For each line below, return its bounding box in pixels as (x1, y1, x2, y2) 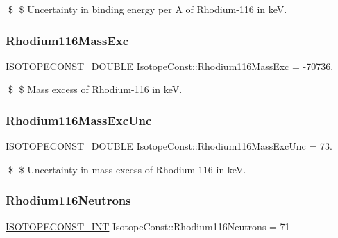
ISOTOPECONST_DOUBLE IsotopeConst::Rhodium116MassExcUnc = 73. (6, 139, 332, 153)
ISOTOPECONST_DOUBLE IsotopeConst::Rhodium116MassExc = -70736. (6, 58, 334, 73)
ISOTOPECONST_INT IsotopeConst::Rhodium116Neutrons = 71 (6, 219, 290, 233)
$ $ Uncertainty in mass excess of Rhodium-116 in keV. (8, 162, 246, 176)
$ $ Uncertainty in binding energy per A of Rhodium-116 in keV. (8, 2, 287, 16)
